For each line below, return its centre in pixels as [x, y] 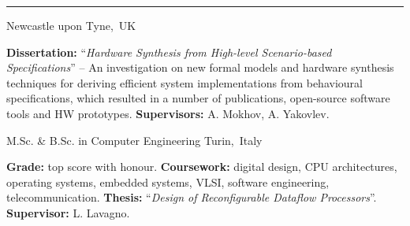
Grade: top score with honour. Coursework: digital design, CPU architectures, [202, 167]
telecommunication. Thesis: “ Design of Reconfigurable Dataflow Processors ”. [192, 197]
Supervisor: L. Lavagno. [68, 212]
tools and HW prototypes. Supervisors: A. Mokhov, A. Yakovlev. [168, 113]
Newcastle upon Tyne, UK [71, 25]
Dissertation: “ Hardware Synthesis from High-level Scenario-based [169, 52]
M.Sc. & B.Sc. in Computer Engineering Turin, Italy [134, 140]
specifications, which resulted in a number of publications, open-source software [198, 98]
